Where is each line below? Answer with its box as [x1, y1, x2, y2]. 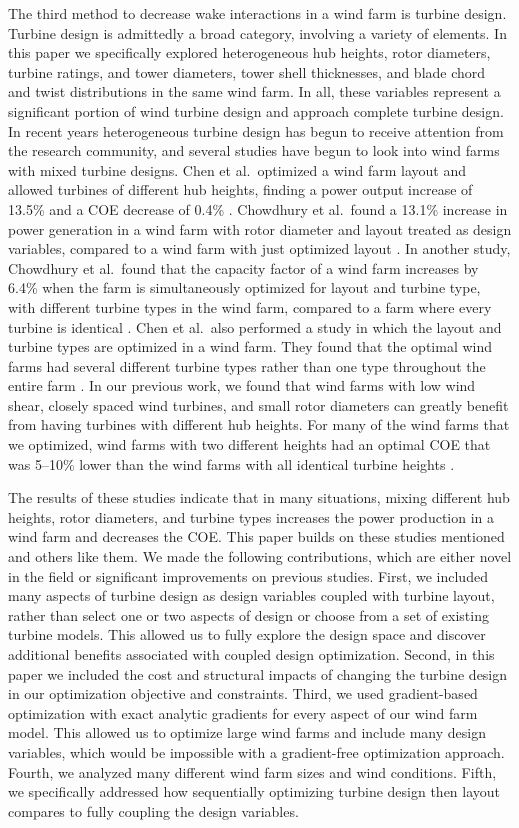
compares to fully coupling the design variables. [8, 800, 299, 821]
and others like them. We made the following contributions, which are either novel [8, 546, 512, 567]
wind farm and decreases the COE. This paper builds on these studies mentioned [8, 526, 505, 547]
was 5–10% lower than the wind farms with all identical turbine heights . [8, 453, 455, 474]
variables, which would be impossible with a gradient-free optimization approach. [8, 741, 505, 762]
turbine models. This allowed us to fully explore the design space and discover [8, 624, 486, 645]
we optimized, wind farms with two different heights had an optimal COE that [8, 434, 491, 455]
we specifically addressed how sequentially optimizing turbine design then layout [8, 781, 501, 802]
